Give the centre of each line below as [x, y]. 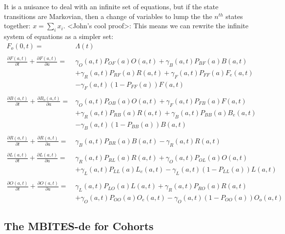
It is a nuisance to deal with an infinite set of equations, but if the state [111, 6]
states [234, 16]
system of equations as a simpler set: [59, 36]
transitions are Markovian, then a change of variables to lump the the [108, 16]
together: [17, 26]
